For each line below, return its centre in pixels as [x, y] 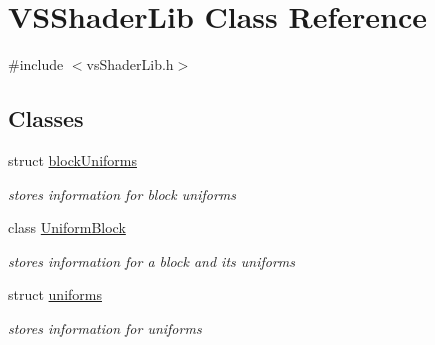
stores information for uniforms [105, 327]
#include [36, 64]
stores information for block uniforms [122, 193]
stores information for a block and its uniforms [151, 260]
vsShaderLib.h [130, 64]
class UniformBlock [67, 227]
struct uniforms [55, 294]
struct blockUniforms [72, 159]
